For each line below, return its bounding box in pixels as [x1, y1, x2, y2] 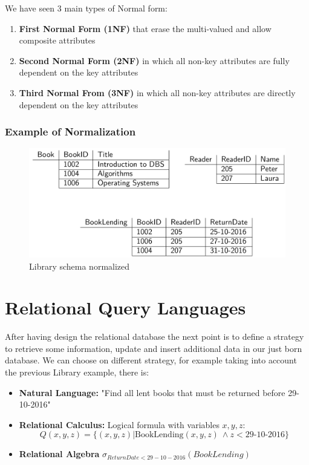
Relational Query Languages [5, 295, 246, 320]
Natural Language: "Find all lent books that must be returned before [19, 386, 285, 398]
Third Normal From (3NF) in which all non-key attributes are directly [19, 86, 296, 99]
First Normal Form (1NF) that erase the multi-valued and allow [19, 22, 272, 34]
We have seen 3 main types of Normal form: [5, 2, 168, 14]
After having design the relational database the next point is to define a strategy [5, 330, 304, 343]
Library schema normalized [29, 259, 130, 272]
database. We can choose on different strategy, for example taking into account [5, 354, 297, 366]
